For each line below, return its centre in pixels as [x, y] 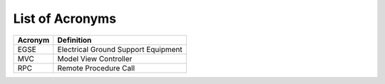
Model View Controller [95, 58]
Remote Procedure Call [96, 68]
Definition [75, 40]
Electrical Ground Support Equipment [120, 49]
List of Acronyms [65, 19]
